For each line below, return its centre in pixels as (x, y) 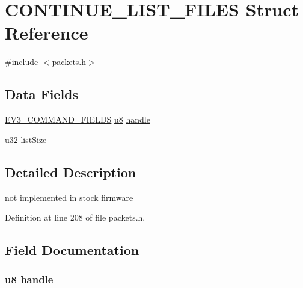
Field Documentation (72, 250)
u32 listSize (26, 139)
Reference (47, 33)
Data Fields (42, 94)
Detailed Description (71, 172)
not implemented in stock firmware (69, 197)
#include (22, 62)
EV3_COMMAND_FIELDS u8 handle (78, 119)
